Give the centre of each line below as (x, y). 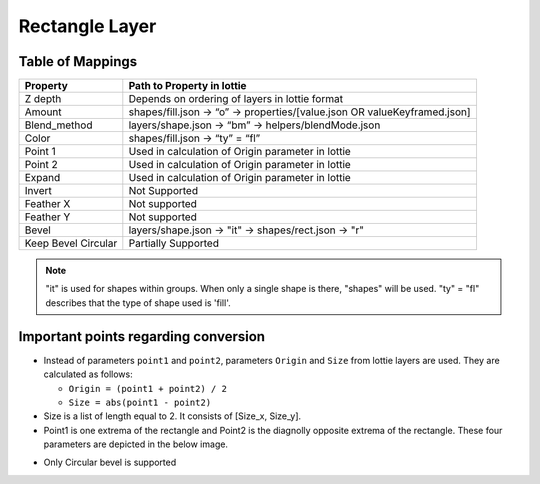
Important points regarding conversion (141, 336)
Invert (38, 191)
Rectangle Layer (87, 26)
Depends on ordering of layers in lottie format (236, 99)
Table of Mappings (78, 61)
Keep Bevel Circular (71, 243)
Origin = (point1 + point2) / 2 (147, 388)
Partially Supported (174, 243)
